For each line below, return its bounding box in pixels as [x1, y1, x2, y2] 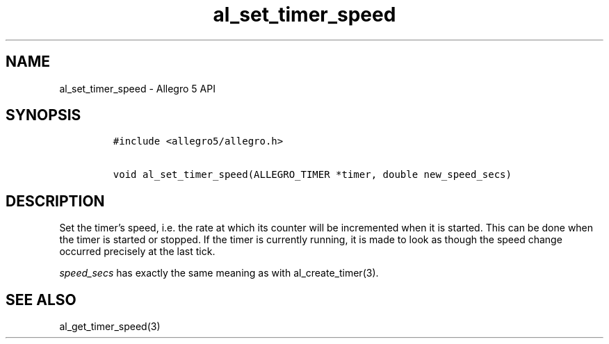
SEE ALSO [6, 290, 76, 309]
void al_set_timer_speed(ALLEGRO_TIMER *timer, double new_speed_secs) [113, 169, 512, 181]
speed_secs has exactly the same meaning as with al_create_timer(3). [59, 267, 379, 279]
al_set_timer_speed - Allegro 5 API [59, 82, 216, 95]
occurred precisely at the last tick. [59, 245, 216, 258]
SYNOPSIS [6, 106, 81, 124]
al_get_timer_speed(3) [59, 320, 161, 333]
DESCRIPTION [6, 192, 105, 210]
